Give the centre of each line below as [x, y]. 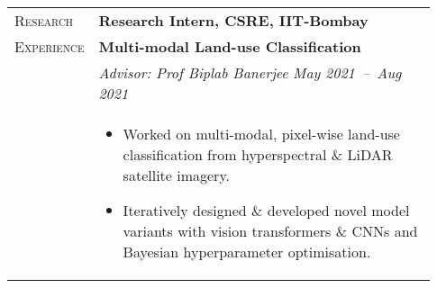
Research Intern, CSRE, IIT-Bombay [233, 20]
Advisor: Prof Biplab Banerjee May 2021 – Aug [250, 72]
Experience [50, 46]
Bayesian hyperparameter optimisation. [247, 252]
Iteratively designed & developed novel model [266, 210]
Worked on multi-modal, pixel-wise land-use [261, 134]
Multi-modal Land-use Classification [230, 46]
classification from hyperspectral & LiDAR [258, 154]
